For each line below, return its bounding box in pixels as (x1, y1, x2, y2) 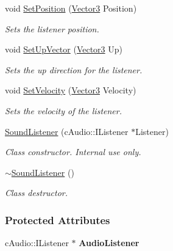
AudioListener (79, 236, 139, 249)
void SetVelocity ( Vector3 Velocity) (5, 84, 136, 96)
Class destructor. (5, 186, 68, 199)
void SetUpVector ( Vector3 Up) (5, 43, 123, 56)
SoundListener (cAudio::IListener (5, 125, 129, 137)
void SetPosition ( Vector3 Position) (5, 2, 137, 14)
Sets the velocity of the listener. (5, 104, 122, 117)
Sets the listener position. (5, 22, 99, 35)
